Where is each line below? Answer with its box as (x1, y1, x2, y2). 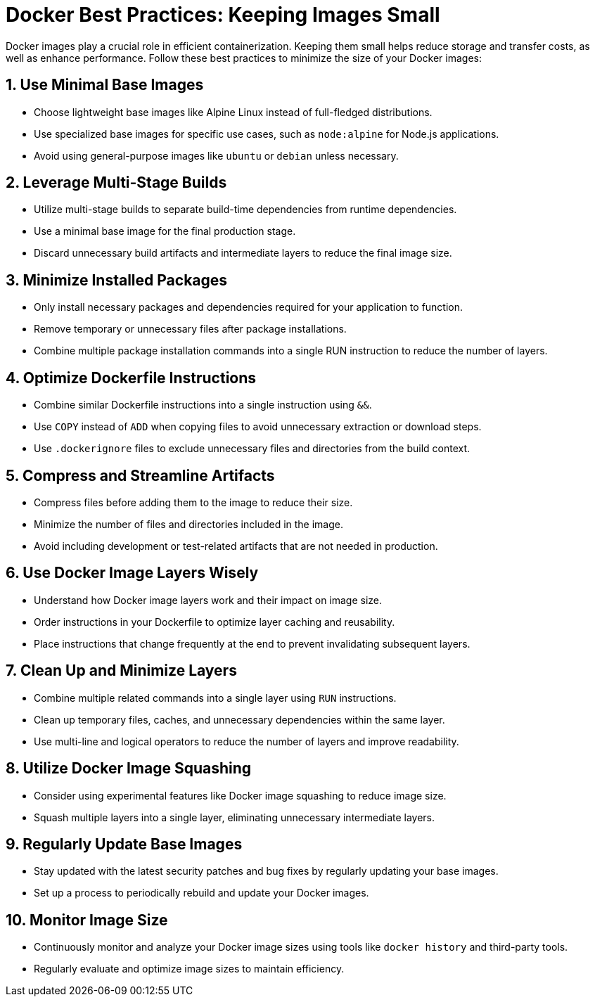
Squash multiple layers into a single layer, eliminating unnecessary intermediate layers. (34, 811, 435, 823)
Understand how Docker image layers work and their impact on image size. (34, 593, 383, 606)
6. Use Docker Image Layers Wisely (6, 564, 259, 582)
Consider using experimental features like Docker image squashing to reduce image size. (34, 789, 447, 802)
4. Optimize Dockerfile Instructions (6, 368, 257, 387)
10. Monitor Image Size (6, 911, 168, 929)
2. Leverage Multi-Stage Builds (6, 174, 227, 192)
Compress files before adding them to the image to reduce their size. (34, 496, 353, 508)
